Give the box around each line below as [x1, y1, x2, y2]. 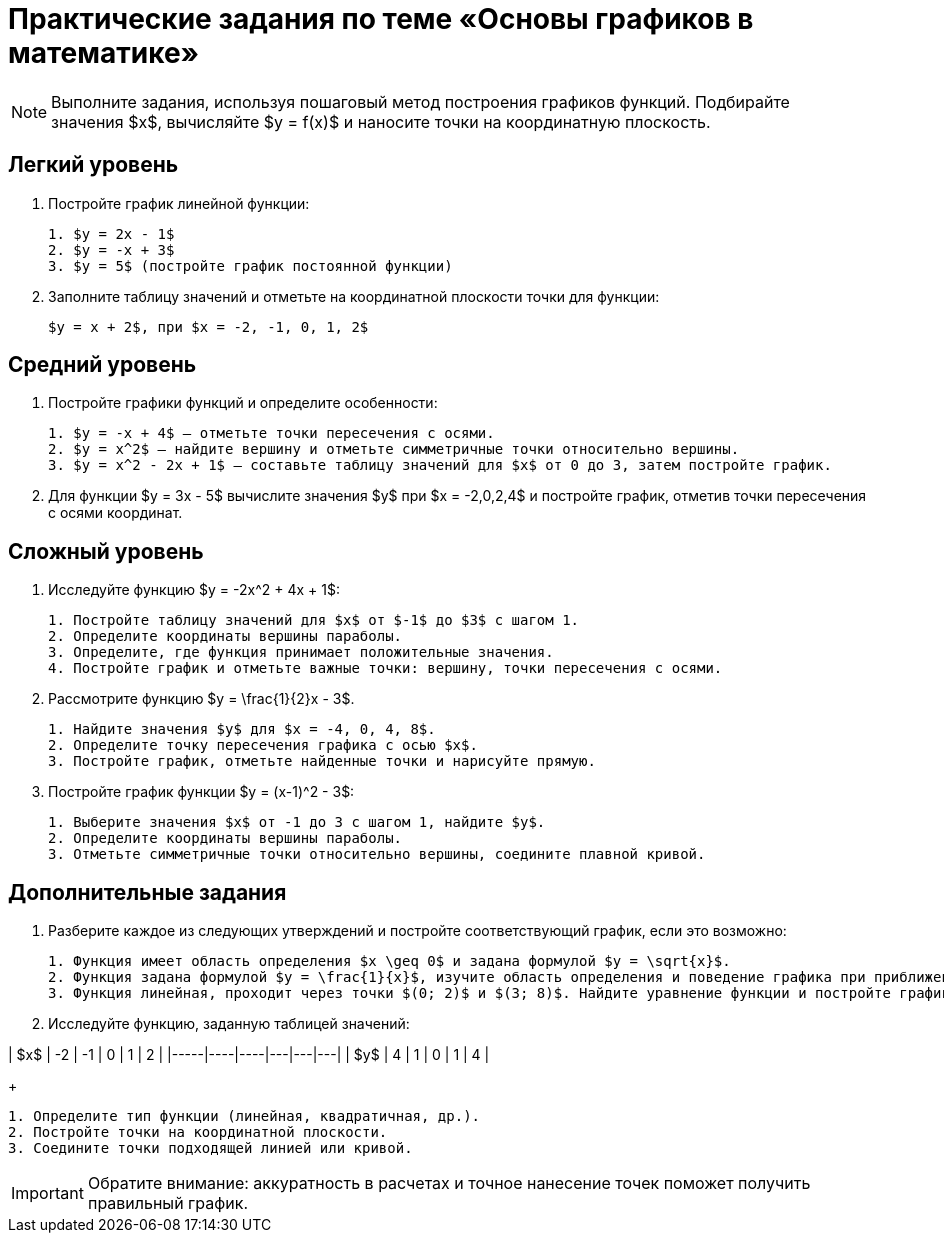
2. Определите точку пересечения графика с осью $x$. [48, 737, 478, 754]
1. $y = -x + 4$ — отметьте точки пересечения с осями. [48, 425, 495, 442]
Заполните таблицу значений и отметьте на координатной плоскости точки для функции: [48, 287, 660, 305]
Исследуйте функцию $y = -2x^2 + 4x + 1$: [48, 581, 340, 599]
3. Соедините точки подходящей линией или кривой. [8, 1140, 413, 1157]
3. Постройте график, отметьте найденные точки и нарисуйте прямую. [48, 753, 596, 770]
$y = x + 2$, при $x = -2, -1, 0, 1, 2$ [48, 318, 369, 335]
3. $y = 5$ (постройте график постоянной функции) [48, 257, 453, 274]
